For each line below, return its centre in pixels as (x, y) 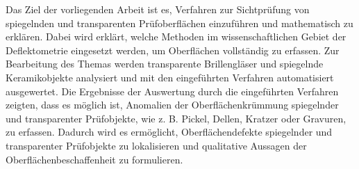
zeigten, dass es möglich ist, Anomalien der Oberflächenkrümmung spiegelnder (172, 105)
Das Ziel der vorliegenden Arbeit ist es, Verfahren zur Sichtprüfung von (158, 9)
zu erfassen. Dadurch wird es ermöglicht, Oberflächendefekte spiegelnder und (169, 132)
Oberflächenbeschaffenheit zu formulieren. (94, 159)
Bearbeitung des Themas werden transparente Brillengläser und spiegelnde (165, 64)
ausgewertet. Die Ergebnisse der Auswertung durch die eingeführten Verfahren (172, 91)
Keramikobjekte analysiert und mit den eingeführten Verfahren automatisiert (170, 77)
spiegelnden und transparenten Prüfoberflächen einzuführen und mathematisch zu (179, 23)
